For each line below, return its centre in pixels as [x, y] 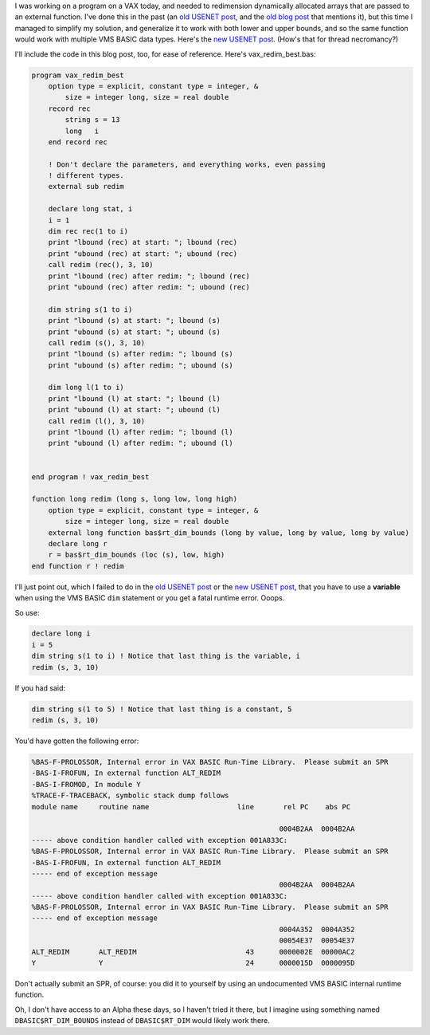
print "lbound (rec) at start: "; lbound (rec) [143, 242]
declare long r [78, 543]
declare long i [61, 634]
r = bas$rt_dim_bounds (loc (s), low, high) [137, 555]
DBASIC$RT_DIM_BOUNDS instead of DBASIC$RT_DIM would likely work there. [143, 1021]
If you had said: [40, 688]
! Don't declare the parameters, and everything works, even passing [187, 164]
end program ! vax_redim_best [90, 477]
